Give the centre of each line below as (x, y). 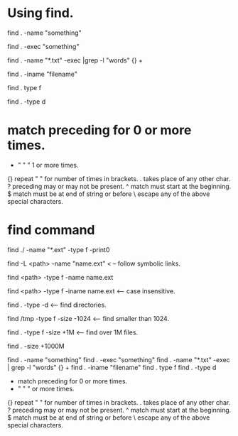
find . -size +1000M (36, 346)
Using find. (40, 13)
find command (51, 230)
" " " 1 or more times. (48, 165)
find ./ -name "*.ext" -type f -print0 (59, 249)
